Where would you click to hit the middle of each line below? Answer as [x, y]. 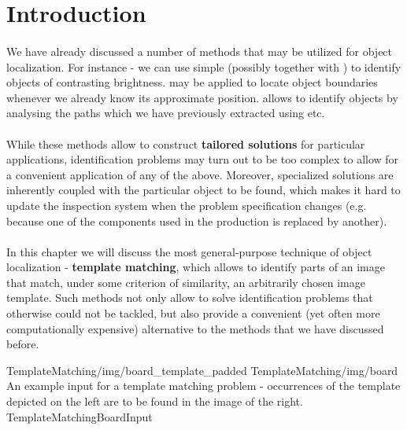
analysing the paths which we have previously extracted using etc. [166, 113]
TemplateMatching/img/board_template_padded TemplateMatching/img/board [202, 370]
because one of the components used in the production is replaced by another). [197, 221]
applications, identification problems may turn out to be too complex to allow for [203, 159]
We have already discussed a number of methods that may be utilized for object [200, 51]
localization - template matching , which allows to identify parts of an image [196, 267]
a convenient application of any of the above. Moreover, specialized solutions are [200, 174]
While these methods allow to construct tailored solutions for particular [186, 143]
